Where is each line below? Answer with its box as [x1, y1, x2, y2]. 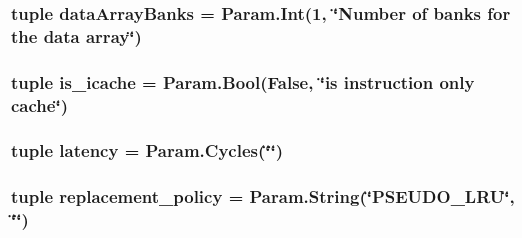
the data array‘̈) [11, 23, 142, 48]
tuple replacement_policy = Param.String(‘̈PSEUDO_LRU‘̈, [11, 184, 515, 209]
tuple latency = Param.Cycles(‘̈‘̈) [11, 138, 284, 163]
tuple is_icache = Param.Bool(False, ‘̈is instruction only [11, 69, 475, 94]
